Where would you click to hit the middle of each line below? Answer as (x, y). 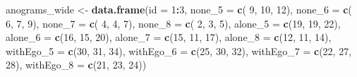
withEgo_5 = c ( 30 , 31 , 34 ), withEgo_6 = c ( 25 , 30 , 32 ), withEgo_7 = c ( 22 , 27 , (179, 51)
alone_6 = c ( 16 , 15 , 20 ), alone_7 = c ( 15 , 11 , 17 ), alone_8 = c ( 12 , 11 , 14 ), (169, 37)
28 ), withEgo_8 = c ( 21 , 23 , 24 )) (76, 65)
